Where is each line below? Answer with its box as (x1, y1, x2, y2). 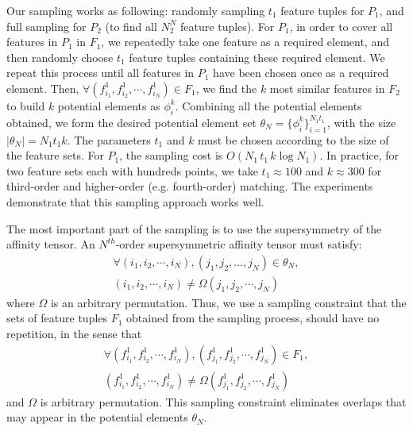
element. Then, (6, 79, 79, 96)
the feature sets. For (6, 147, 104, 164)
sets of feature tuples (6, 310, 108, 326)
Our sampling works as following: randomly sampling (6, 2, 265, 18)
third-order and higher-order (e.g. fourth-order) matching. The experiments (6, 178, 373, 194)
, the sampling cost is (119, 147, 223, 164)
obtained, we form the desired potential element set (6, 114, 257, 130)
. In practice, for (319, 147, 399, 164)
